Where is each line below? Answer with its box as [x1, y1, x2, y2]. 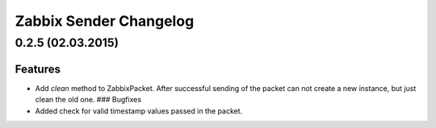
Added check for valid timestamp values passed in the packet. [35, 105, 243, 116]
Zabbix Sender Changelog [15, 12, 195, 30]
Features [15, 62, 61, 76]
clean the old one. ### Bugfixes [35, 95, 141, 105]
